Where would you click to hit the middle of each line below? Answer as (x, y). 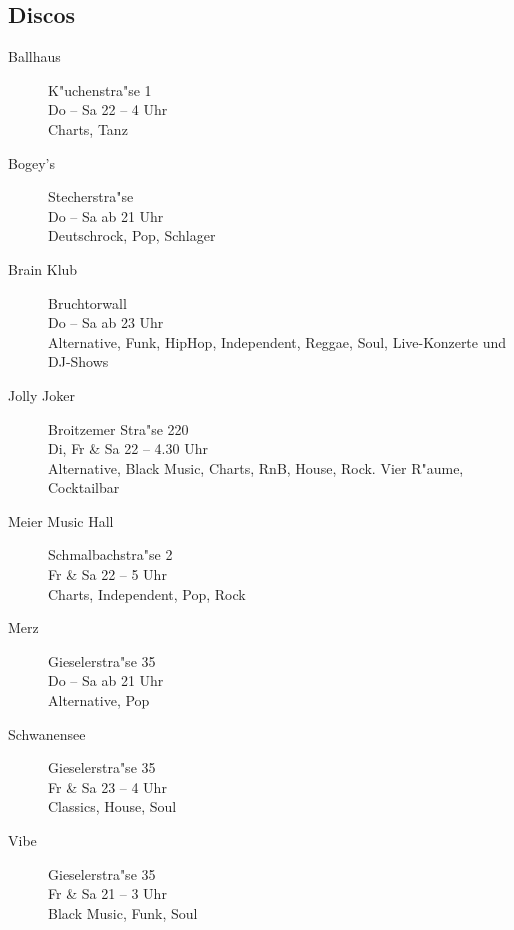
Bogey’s (31, 162)
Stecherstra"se (91, 196)
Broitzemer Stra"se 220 (118, 428)
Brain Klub (43, 268)
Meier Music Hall (61, 520)
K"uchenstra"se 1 (100, 89)
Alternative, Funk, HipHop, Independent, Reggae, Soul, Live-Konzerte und (277, 341)
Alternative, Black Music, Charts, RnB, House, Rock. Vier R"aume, (256, 467)
